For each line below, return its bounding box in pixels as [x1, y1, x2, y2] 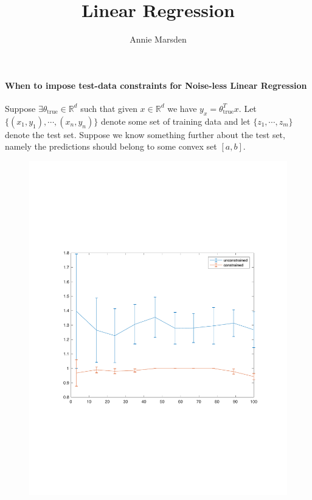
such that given [80, 102, 137, 114]
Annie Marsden [130, 33, 187, 46]
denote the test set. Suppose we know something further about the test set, [5, 128, 285, 141]
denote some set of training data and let [100, 114, 251, 127]
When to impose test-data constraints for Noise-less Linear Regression [5, 78, 307, 91]
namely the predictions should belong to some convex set [5, 140, 217, 153]
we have [167, 102, 197, 114]
